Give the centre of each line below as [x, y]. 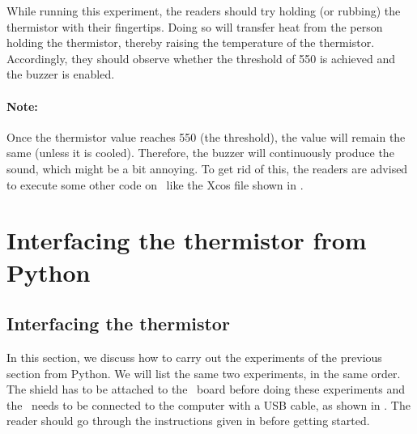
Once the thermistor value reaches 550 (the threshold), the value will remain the [206, 136]
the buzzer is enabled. [61, 74]
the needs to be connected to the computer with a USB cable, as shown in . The [208, 404]
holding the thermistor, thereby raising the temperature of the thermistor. [191, 43]
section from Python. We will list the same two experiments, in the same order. [204, 373]
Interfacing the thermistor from [187, 240]
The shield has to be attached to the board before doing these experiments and [206, 389]
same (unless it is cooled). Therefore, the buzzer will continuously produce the [200, 153]
